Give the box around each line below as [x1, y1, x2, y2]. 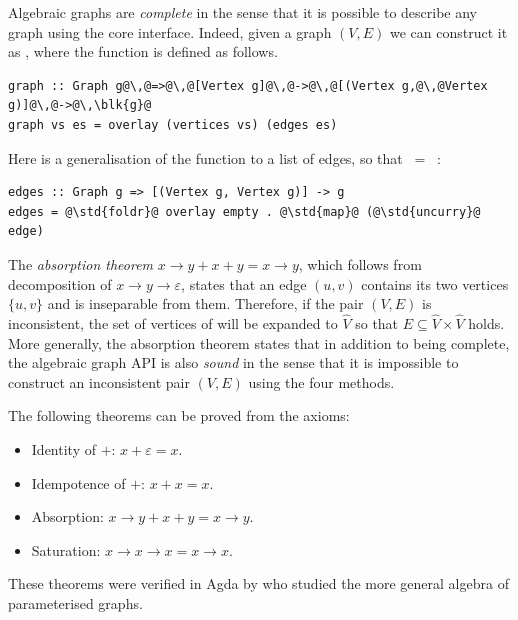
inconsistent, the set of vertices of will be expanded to [8, 312, 338, 333]
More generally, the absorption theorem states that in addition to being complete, [8, 332, 510, 353]
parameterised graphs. [8, 592, 143, 613]
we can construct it [389, 21, 508, 42]
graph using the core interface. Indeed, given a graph [8, 21, 332, 42]
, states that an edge [181, 273, 307, 294]
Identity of [31, 438, 96, 459]
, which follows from [298, 253, 422, 274]
